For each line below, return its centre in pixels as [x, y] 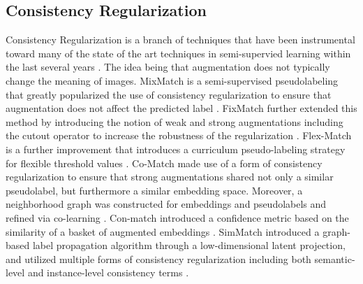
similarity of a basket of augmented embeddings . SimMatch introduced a [163, 231]
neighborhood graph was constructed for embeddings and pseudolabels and [166, 204]
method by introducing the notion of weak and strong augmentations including [175, 121]
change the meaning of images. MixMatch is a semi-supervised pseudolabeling [172, 80]
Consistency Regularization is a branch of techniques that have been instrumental [180, 40]
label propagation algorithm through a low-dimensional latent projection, [189, 245]
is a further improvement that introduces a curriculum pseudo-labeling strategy [176, 149]
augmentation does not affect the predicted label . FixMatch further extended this [181, 108]
